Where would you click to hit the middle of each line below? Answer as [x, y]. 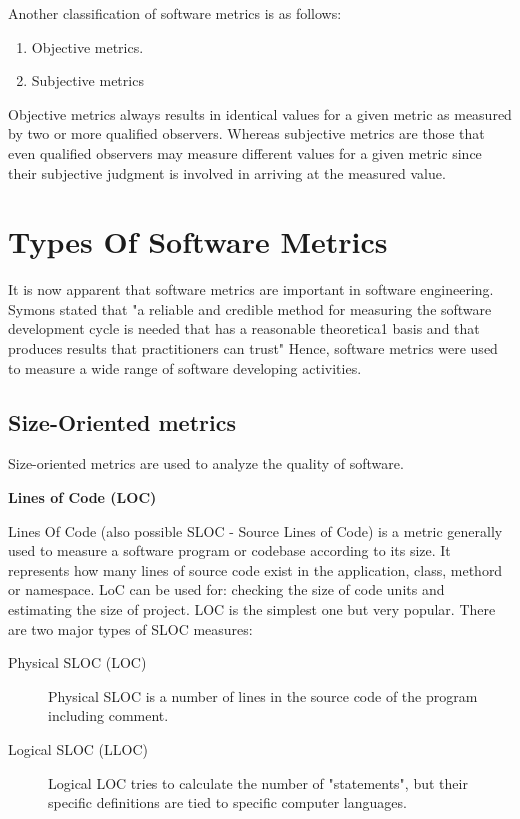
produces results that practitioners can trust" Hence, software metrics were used [253, 348]
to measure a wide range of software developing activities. [185, 367]
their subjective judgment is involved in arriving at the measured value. [227, 172]
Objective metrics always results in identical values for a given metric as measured [260, 113]
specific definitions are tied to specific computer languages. [227, 802]
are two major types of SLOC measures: [130, 628]
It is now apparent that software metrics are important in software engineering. [251, 289]
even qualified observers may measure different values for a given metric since [245, 152]
